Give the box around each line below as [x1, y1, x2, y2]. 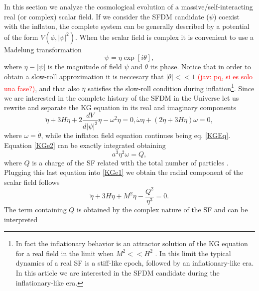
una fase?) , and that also [4, 83, 80, 93]
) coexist [213, 11, 240, 21]
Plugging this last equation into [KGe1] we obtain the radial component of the [4, 167, 244, 177]
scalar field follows [4, 176, 60, 187]
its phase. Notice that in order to [150, 61, 251, 72]
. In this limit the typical [155, 248, 231, 258]
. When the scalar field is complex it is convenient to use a [75, 31, 254, 42]
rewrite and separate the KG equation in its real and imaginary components [4, 102, 237, 113]
